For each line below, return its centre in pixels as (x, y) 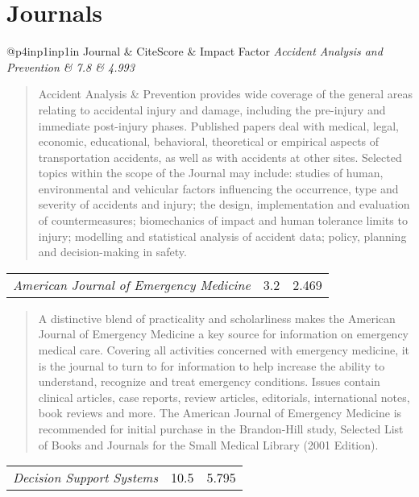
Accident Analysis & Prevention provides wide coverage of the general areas (226, 94)
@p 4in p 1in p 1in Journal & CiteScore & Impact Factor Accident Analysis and (195, 51)
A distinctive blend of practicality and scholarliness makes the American (217, 318)
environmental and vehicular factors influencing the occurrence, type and (218, 188)
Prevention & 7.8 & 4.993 (71, 66)
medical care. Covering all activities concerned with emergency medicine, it (224, 350)
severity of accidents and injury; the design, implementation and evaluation (224, 204)
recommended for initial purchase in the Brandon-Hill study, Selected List (221, 429)
